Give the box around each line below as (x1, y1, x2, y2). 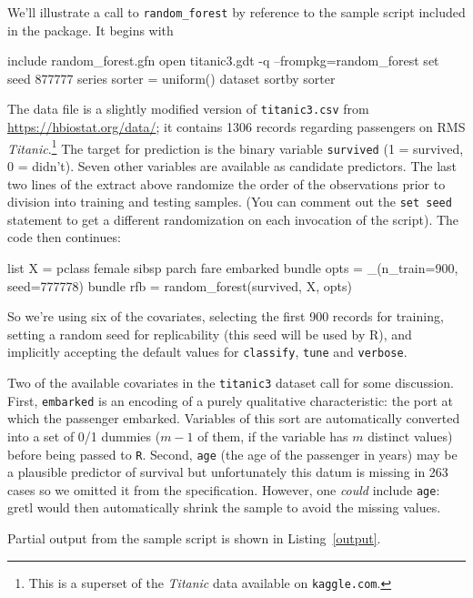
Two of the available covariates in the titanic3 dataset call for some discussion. (7, 373, 454, 392)
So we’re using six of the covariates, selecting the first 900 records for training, (7, 307, 444, 326)
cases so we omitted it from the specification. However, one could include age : (7, 480, 440, 499)
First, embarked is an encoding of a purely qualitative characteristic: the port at (7, 390, 453, 410)
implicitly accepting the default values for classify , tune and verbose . (7, 342, 408, 361)
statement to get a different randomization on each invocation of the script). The (7, 209, 459, 228)
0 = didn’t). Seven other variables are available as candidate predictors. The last (7, 157, 458, 175)
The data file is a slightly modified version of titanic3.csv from (7, 99, 369, 118)
